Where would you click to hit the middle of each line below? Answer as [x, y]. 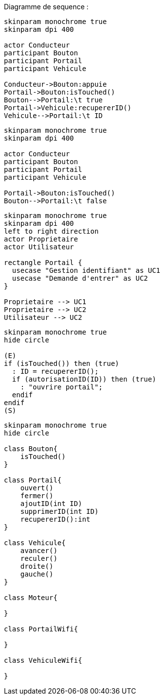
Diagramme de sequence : [46, 7]
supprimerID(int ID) [59, 511]
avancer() [39, 551]
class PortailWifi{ [41, 629]
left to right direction [51, 231]
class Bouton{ [31, 449]
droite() [37, 566]
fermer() [37, 496]
